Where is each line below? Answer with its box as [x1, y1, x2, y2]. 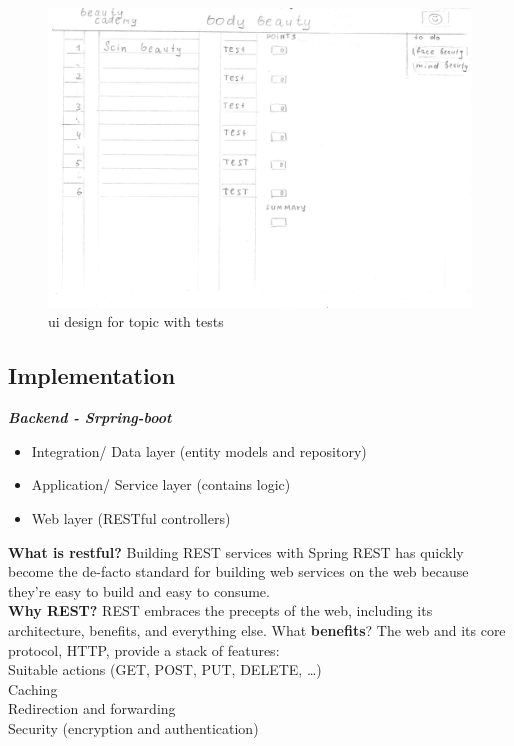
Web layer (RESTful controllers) [31, 507, 231, 528]
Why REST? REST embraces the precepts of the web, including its [8, 600, 433, 621]
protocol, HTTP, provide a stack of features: [8, 639, 280, 660]
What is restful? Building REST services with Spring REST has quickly [8, 541, 464, 562]
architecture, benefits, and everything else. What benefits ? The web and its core [8, 619, 506, 640]
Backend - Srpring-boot [8, 407, 172, 428]
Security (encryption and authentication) [8, 717, 259, 738]
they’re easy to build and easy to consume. [8, 580, 270, 601]
